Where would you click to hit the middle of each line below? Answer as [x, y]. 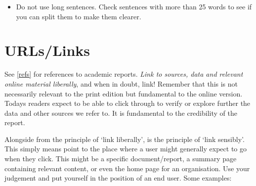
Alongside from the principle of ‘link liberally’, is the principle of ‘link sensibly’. [125, 139]
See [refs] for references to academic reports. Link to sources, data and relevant [124, 74]
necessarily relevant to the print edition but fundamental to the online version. [124, 93]
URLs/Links [47, 50]
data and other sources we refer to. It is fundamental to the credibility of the [121, 113]
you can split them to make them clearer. [79, 16]
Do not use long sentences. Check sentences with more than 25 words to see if [134, 6]
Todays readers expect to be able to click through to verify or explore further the [128, 103]
